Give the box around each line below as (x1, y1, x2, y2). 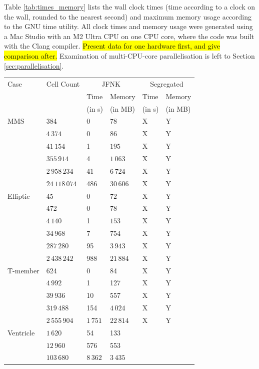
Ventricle (7, 327, 35, 337)
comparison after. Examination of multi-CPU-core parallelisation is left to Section (4, 50, 255, 61)
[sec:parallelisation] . (4, 60, 64, 71)
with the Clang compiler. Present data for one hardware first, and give (4, 41, 220, 51)
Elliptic (7, 190, 30, 201)
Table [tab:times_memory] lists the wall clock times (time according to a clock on (4, 2, 255, 12)
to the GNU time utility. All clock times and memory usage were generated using (4, 21, 253, 32)
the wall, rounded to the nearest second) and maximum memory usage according (4, 11, 252, 22)
